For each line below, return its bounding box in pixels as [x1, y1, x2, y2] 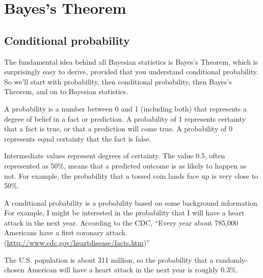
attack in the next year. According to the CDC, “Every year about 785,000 [4, 217, 239, 228]
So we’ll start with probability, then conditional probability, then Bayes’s [4, 76, 232, 87]
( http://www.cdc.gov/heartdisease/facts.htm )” [4, 237, 150, 248]
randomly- [216, 254, 248, 265]
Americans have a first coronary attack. [4, 227, 127, 238]
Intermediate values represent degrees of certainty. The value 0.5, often [4, 150, 225, 161]
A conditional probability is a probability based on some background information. [4, 197, 259, 208]
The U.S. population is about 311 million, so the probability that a [4, 254, 214, 265]
